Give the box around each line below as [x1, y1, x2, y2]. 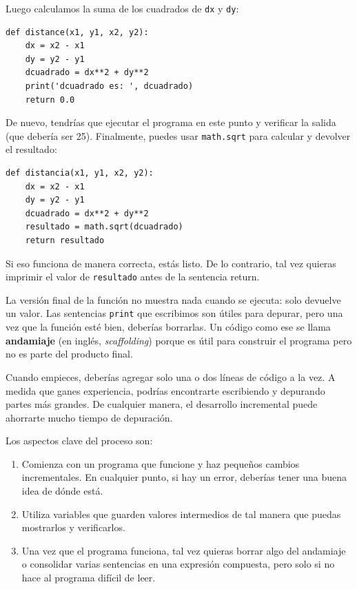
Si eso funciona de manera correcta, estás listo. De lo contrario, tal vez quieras [6, 256, 336, 270]
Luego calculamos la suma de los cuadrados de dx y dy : [6, 1, 239, 15]
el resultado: [6, 142, 57, 156]
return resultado [25, 236, 105, 246]
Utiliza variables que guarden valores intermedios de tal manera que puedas [21, 506, 341, 521]
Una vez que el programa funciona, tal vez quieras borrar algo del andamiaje [21, 543, 346, 557]
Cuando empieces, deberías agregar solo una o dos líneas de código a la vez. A [6, 369, 336, 384]
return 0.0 [25, 94, 75, 105]
